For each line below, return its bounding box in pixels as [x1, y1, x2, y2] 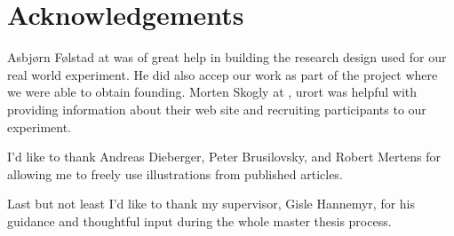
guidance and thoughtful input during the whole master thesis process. [7, 211, 392, 230]
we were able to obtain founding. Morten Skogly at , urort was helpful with [7, 83, 418, 101]
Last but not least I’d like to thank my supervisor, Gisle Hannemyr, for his [7, 194, 416, 213]
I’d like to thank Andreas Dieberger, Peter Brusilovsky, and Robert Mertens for [7, 147, 441, 166]
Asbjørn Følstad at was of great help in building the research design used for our [7, 48, 447, 67]
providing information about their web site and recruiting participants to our [7, 99, 426, 118]
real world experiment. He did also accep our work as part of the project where [7, 65, 438, 83]
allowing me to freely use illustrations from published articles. [7, 164, 343, 183]
